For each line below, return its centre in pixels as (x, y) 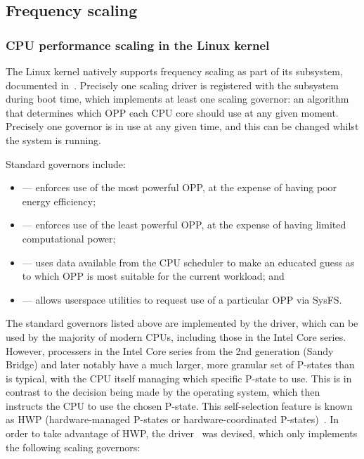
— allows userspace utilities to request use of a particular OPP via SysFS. (182, 299)
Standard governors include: (66, 163)
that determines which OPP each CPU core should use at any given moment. (172, 112)
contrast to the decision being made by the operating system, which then (163, 392)
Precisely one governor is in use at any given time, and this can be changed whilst (182, 126)
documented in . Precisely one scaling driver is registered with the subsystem (172, 85)
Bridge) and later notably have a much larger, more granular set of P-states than (180, 364)
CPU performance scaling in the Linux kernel (138, 45)
